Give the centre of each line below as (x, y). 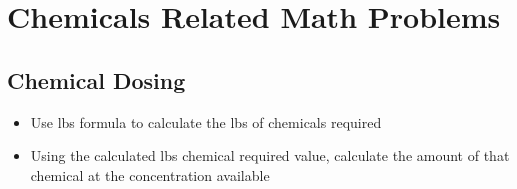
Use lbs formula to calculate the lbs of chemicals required (206, 121)
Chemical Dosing (96, 79)
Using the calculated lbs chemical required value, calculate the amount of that (270, 155)
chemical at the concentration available (150, 174)
